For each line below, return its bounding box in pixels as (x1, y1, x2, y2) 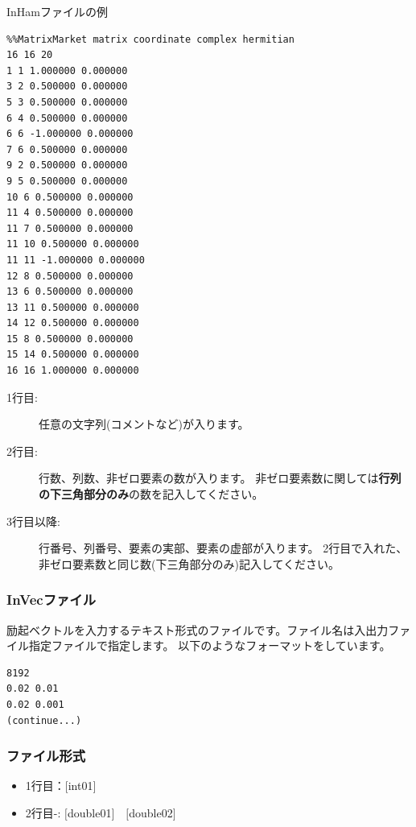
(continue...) (6, 714, 82, 726)
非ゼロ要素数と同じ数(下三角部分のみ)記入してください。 (39, 555, 340, 572)
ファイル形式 (6, 746, 86, 766)
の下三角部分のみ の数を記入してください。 (39, 486, 264, 502)
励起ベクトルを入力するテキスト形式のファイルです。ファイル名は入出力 (6, 621, 389, 638)
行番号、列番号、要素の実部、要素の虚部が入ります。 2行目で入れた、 (39, 540, 408, 556)
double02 (129, 804, 173, 821)
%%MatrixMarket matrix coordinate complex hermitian (6, 33, 294, 45)
